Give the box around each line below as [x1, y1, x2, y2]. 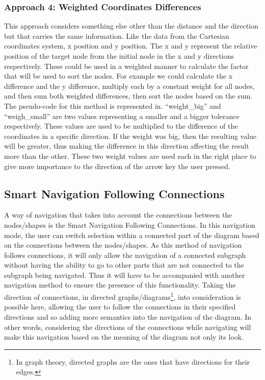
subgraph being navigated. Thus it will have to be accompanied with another [4, 269, 245, 280]
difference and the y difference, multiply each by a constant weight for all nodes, [4, 80, 255, 91]
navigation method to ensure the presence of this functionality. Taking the [4, 279, 236, 290]
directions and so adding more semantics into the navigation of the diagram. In [4, 311, 251, 322]
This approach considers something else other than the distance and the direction [4, 20, 258, 31]
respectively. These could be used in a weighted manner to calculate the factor [4, 60, 249, 71]
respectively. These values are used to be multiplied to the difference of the [4, 121, 238, 131]
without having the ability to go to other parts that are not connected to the [4, 259, 244, 270]
